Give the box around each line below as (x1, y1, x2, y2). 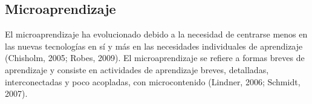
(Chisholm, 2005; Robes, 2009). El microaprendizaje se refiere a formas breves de (5, 51, 305, 64)
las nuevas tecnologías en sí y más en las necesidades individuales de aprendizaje (5, 39, 303, 52)
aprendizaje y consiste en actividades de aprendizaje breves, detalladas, (5, 63, 269, 76)
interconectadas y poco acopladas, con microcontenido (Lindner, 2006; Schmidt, (5, 75, 301, 88)
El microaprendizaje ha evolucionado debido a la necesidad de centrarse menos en (5, 28, 308, 41)
